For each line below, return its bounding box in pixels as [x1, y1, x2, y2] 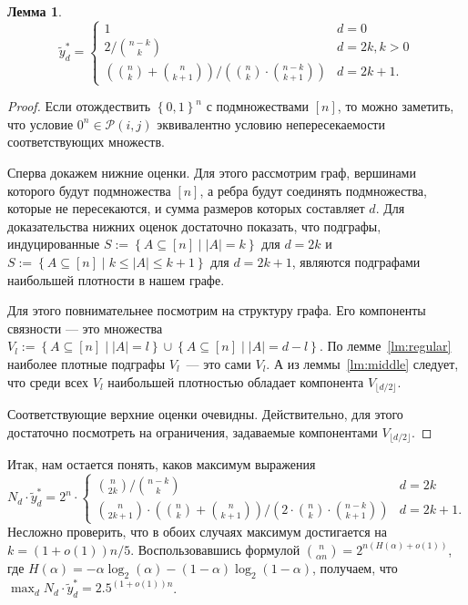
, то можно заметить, [337, 97, 454, 116]
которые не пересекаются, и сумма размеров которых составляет [7, 199, 365, 218]
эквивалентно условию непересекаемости [157, 114, 385, 133]
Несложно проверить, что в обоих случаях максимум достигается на [7, 522, 387, 541]
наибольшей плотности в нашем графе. [7, 270, 225, 289]
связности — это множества [7, 318, 163, 337]
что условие [7, 114, 74, 133]
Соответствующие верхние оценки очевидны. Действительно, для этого [7, 404, 403, 423]
